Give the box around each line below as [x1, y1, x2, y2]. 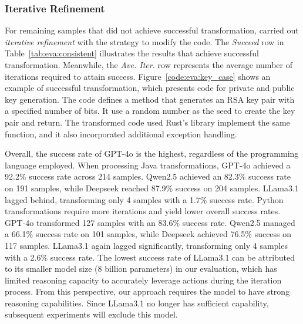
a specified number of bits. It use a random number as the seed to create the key [5, 104, 295, 117]
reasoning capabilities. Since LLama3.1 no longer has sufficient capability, [5, 296, 269, 309]
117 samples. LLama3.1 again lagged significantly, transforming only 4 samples [5, 239, 288, 251]
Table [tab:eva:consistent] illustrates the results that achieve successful [5, 47, 259, 59]
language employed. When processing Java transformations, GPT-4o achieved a [5, 158, 291, 171]
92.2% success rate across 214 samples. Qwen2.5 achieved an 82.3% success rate [5, 170, 291, 183]
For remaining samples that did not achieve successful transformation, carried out [5, 24, 299, 36]
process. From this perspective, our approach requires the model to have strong [5, 285, 290, 298]
